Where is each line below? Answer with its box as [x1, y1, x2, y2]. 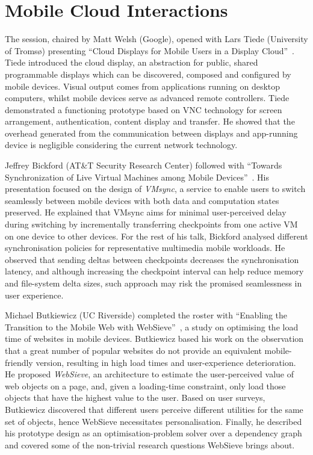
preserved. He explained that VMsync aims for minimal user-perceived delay [5, 206, 287, 218]
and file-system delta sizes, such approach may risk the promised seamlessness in [5, 277, 302, 289]
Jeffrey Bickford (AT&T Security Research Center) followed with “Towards [5, 159, 282, 172]
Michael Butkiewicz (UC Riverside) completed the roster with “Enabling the [5, 309, 288, 321]
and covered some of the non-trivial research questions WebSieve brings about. [5, 438, 295, 451]
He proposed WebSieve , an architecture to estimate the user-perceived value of [5, 368, 294, 380]
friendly [5, 356, 33, 368]
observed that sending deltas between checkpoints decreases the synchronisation [5, 253, 299, 265]
